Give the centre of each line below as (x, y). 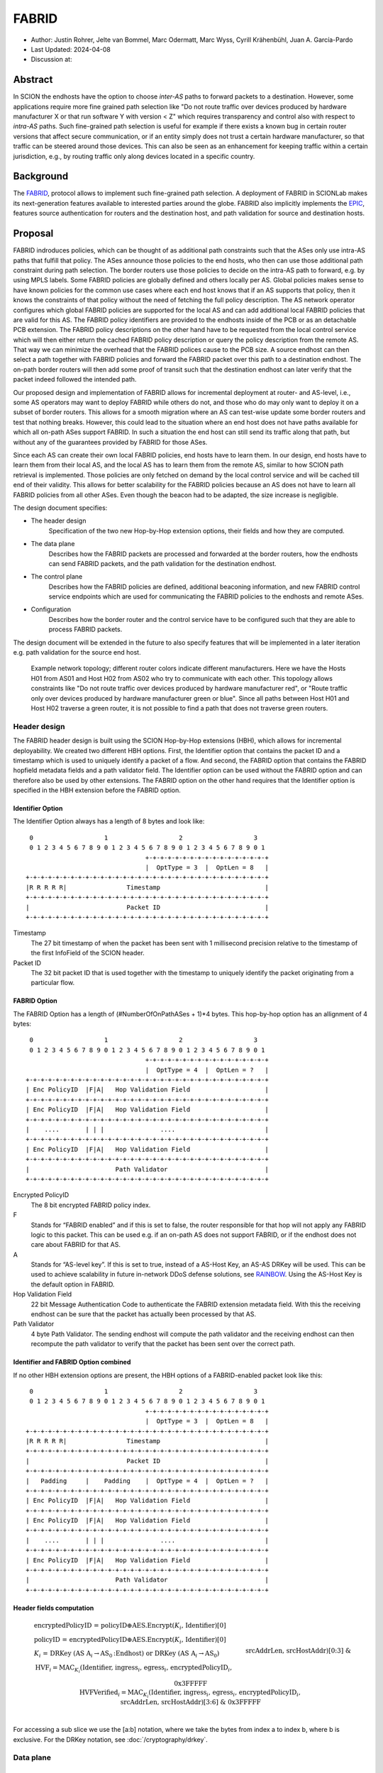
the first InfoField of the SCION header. (88, 953)
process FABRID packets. (85, 629)
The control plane (57, 577)
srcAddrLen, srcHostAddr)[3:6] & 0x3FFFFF (191, 1702)
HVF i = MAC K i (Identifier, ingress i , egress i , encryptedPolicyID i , (134, 1669)
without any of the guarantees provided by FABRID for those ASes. (110, 442)
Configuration (51, 609)
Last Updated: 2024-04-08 (71, 49)
